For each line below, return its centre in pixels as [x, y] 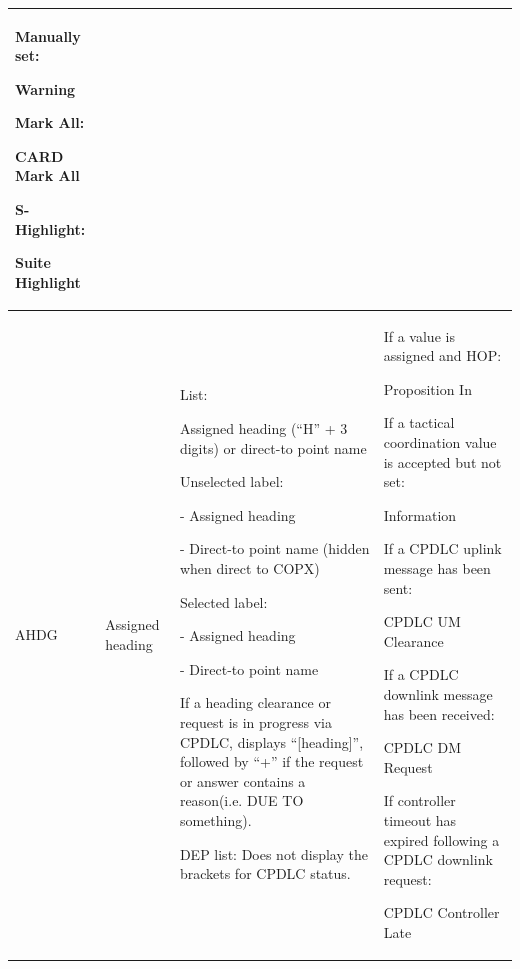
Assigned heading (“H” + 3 [263, 428]
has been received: [439, 713]
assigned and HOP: [442, 355]
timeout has [420, 819]
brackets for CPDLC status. [265, 873]
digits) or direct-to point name [273, 447]
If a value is [419, 335]
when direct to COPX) [249, 568]
